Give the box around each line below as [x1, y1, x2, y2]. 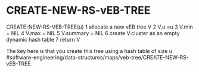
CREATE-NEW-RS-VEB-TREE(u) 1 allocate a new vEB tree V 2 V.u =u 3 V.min [6, 23, 194, 30]
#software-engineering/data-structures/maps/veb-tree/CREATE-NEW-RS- [6, 54, 189, 61]
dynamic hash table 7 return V [6, 36, 80, 43]
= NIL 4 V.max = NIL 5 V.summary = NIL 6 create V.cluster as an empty [6, 29, 180, 36]
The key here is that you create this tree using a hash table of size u [6, 47, 173, 54]
